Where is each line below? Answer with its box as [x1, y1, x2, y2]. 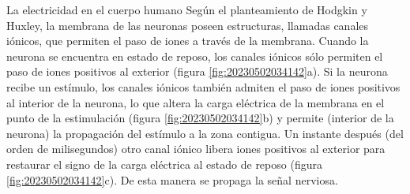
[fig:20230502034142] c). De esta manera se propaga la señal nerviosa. [6, 171, 338, 188]
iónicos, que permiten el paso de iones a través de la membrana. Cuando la [6, 32, 369, 49]
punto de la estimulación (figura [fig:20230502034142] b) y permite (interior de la [6, 110, 394, 126]
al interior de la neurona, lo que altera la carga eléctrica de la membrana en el [6, 94, 385, 110]
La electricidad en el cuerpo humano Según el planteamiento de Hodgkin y [6, 2, 367, 17]
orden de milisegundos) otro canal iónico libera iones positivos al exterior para [6, 140, 386, 157]
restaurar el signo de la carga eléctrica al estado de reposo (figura [6, 155, 322, 172]
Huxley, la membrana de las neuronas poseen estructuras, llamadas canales [6, 17, 369, 33]
